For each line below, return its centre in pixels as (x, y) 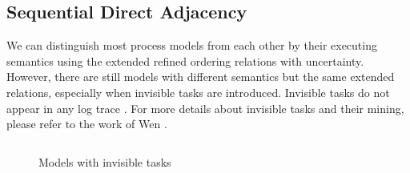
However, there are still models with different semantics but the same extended (201, 76)
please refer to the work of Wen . (87, 124)
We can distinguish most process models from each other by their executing (192, 45)
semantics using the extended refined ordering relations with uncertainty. (185, 60)
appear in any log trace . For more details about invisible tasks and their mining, (205, 108)
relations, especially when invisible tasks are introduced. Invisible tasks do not (198, 92)
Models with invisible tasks (105, 161)
